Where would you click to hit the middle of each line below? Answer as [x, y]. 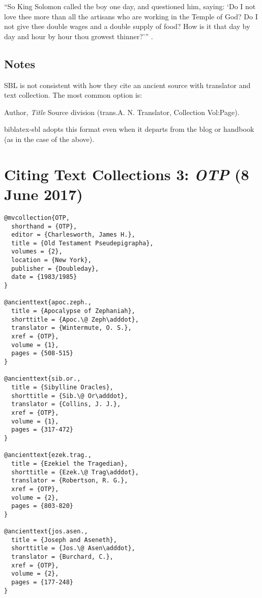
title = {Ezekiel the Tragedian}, [70, 463]
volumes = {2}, [37, 252]
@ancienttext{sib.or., [42, 379]
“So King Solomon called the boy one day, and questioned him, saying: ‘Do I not [130, 6]
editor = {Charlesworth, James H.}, [73, 235]
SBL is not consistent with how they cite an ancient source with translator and [127, 85]
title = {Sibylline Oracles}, [62, 387]
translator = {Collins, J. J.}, [66, 404]
